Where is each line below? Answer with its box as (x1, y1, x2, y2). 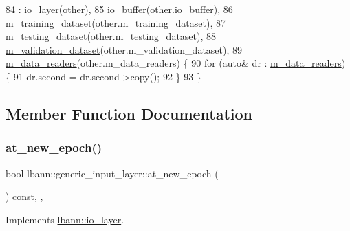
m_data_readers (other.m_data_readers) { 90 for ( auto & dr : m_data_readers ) (6, 56, 346, 70)
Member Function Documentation (6, 102, 253, 124)
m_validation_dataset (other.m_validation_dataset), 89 (6, 42, 243, 56)
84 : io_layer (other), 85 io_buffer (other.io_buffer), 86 (6, 2, 233, 16)
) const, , (6, 189, 43, 203)
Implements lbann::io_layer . (6, 212, 124, 226)
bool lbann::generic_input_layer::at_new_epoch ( (6, 166, 219, 180)
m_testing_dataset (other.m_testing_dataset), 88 (6, 29, 217, 43)
